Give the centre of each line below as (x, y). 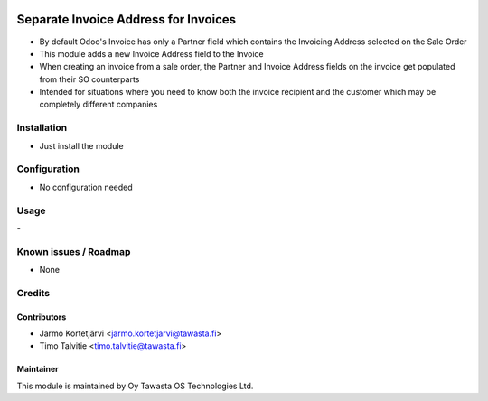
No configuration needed (86, 187)
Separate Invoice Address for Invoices (127, 19)
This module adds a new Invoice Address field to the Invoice (151, 53)
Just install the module (81, 145)
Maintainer (38, 369)
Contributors (42, 317)
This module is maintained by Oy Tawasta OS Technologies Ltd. (135, 386)
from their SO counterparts (89, 79)
